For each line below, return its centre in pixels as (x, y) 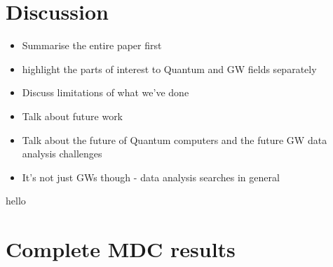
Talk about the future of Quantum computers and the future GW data (175, 139)
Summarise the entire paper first (92, 45)
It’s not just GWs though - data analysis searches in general (151, 177)
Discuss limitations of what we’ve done (106, 92)
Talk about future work (73, 116)
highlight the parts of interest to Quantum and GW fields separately (169, 69)
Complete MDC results (121, 249)
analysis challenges (62, 154)
